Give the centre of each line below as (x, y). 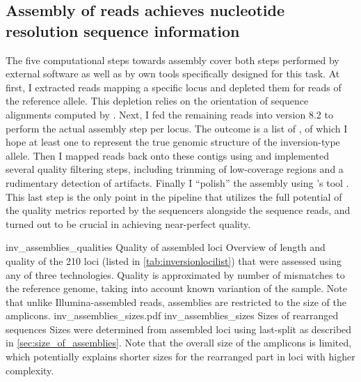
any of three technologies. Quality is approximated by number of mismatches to (175, 274)
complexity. (30, 370)
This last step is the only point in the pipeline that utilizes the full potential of (174, 196)
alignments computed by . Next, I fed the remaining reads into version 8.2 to (169, 114)
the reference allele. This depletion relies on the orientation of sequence (157, 101)
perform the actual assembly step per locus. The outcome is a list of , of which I (177, 128)
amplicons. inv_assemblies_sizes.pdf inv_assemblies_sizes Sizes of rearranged (172, 315)
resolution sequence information (123, 30)
